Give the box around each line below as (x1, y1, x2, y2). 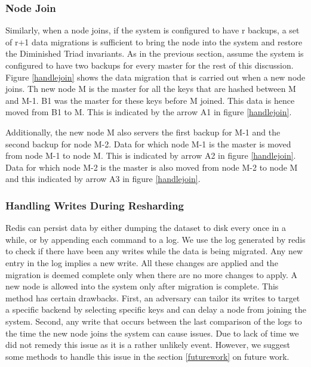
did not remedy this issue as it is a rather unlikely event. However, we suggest (5, 338, 291, 351)
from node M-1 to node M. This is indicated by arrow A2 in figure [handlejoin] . (5, 149, 296, 162)
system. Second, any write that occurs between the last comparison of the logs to (5, 314, 302, 327)
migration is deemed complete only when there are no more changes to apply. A (5, 268, 298, 280)
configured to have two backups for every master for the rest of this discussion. (5, 59, 294, 71)
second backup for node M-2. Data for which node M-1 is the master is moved (5, 137, 291, 150)
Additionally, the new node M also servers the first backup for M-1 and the (5, 125, 281, 138)
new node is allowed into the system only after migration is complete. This (5, 280, 279, 292)
